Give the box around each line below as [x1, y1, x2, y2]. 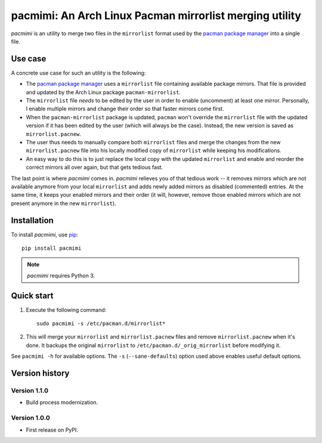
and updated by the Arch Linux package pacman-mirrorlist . [26, 88, 181, 95]
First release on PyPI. [26, 426, 79, 433]
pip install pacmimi [21, 245, 82, 252]
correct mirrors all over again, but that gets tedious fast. [26, 164, 163, 171]
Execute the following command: [26, 306, 107, 313]
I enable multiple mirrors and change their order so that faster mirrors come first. [26, 105, 224, 113]
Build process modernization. [26, 399, 98, 406]
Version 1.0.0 [11, 414, 50, 422]
